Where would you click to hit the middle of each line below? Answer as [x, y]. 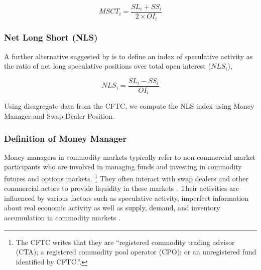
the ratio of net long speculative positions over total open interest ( [107, 66]
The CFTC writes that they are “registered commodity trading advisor [125, 242]
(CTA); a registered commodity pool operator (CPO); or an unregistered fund [136, 252]
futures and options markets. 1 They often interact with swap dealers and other [126, 178]
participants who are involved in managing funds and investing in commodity [123, 167]
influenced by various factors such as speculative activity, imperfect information [126, 198]
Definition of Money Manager [66, 138]
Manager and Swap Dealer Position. [59, 116]
